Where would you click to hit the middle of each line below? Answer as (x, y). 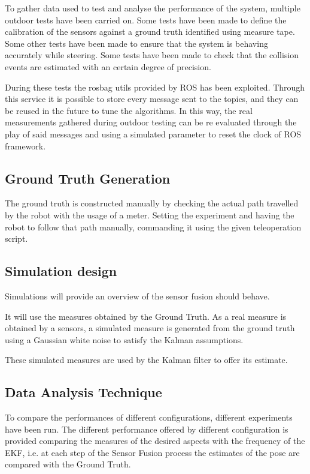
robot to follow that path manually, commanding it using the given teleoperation (153, 226)
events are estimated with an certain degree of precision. (108, 66)
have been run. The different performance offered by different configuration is (147, 429)
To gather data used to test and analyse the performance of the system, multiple (153, 8)
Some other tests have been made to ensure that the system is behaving (136, 43)
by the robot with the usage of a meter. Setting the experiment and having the (150, 214)
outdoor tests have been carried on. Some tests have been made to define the (146, 19)
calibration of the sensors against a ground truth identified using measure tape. (150, 31)
